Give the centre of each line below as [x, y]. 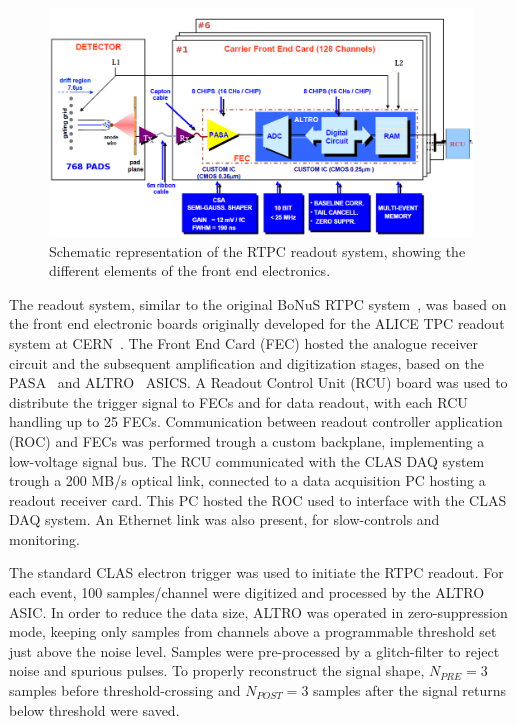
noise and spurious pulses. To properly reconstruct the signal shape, [217, 670]
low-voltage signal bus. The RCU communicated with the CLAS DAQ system [247, 460]
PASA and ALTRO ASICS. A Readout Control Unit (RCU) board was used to [258, 382]
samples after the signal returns [409, 690]
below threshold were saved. [94, 709]
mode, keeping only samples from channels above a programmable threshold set [253, 631]
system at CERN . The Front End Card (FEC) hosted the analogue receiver [243, 342]
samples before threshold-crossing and [125, 690]
